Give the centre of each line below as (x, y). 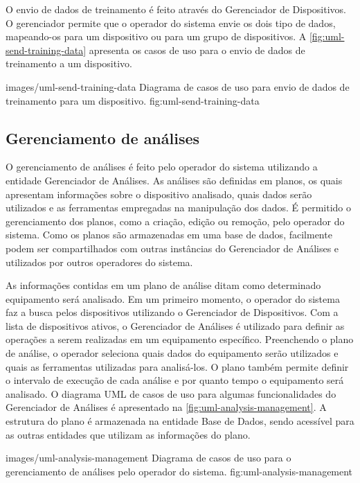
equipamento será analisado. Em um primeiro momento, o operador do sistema (173, 298)
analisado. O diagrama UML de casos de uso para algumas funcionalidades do (171, 393)
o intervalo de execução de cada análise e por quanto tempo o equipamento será (175, 380)
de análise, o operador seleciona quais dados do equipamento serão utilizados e (172, 353)
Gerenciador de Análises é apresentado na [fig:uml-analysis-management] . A (166, 407)
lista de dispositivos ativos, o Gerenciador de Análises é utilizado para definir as (175, 325)
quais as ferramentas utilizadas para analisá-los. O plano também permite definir (177, 366)
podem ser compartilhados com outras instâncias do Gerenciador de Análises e (172, 248)
